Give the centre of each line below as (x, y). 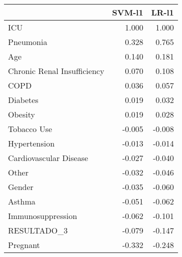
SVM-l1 (128, 12)
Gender (21, 187)
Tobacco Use (30, 129)
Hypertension (31, 143)
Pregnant (24, 245)
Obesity (21, 114)
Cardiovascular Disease (48, 158)
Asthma (22, 201)
